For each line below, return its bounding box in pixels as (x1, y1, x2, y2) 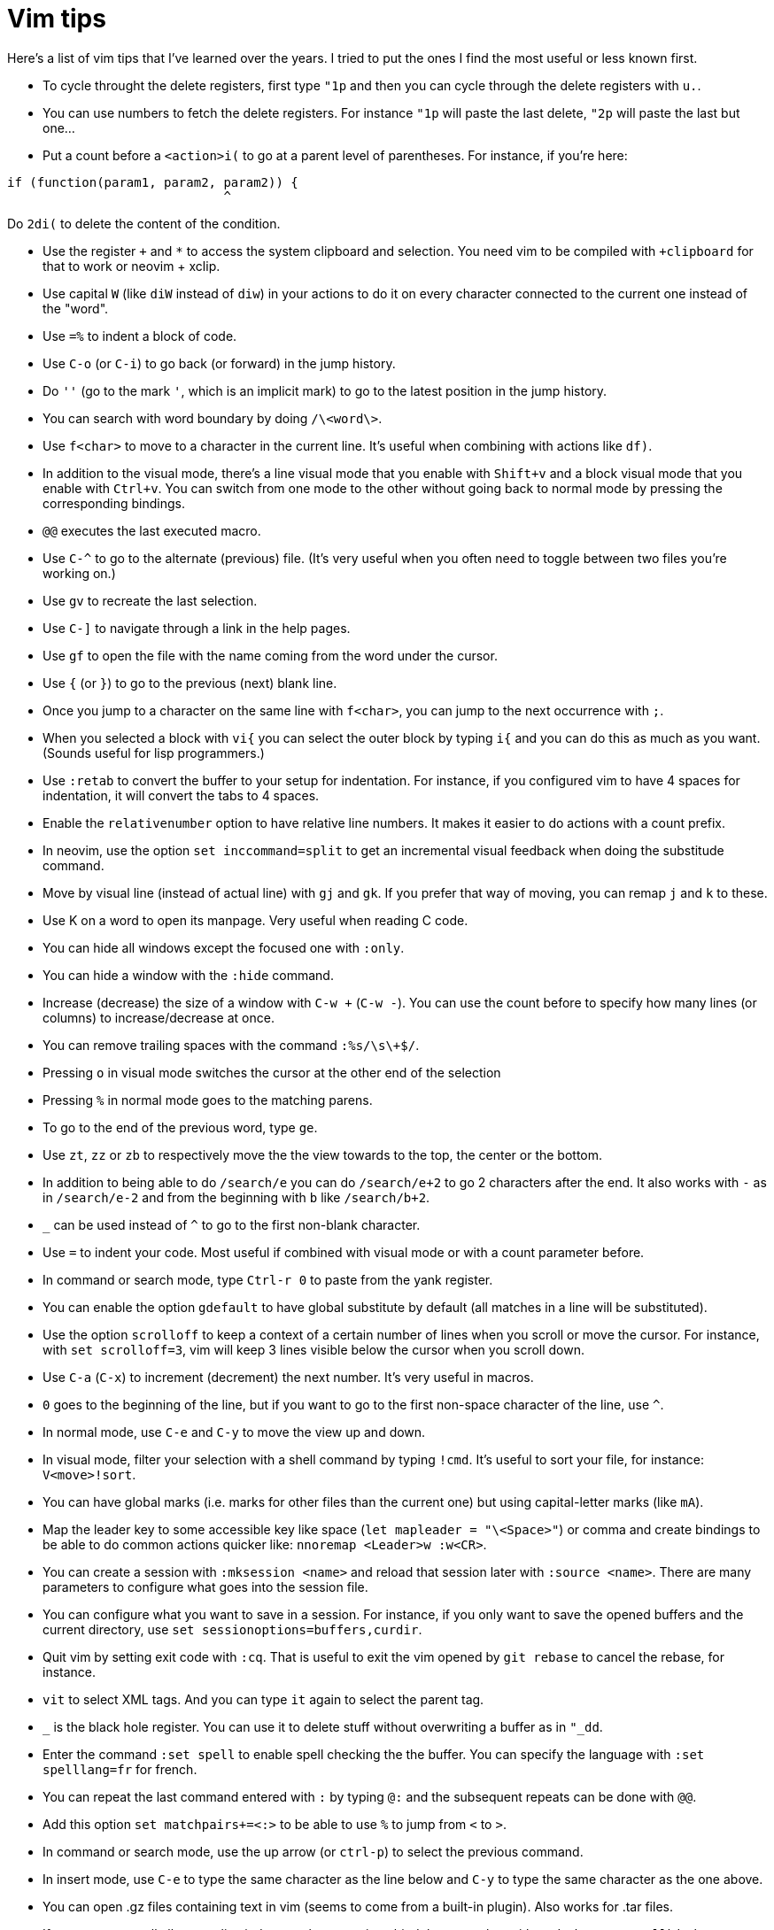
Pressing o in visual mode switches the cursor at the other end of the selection (43, 1064, 501, 1080)
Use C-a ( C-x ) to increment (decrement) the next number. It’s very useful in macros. (43, 1369, 534, 1385)
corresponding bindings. (43, 495, 185, 511)
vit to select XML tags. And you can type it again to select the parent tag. (43, 1691, 484, 1707)
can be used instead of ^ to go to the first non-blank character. (53, 1216, 421, 1232)
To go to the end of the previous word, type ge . (43, 1119, 318, 1135)
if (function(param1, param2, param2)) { (7, 174, 298, 189)
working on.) (43, 565, 116, 581)
